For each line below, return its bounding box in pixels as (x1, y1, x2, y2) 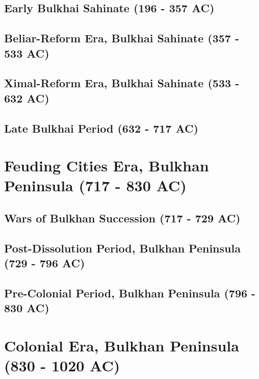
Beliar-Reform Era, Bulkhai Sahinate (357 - (4, 30, 240, 46)
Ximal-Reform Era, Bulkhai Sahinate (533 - (4, 75, 240, 91)
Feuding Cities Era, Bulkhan (4, 155, 209, 176)
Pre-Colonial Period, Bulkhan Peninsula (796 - (4, 285, 256, 300)
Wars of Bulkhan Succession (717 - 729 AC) (4, 210, 241, 225)
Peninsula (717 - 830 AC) (4, 175, 187, 196)
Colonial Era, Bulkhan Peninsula (4, 335, 239, 356)
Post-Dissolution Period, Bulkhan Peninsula (4, 240, 241, 256)
